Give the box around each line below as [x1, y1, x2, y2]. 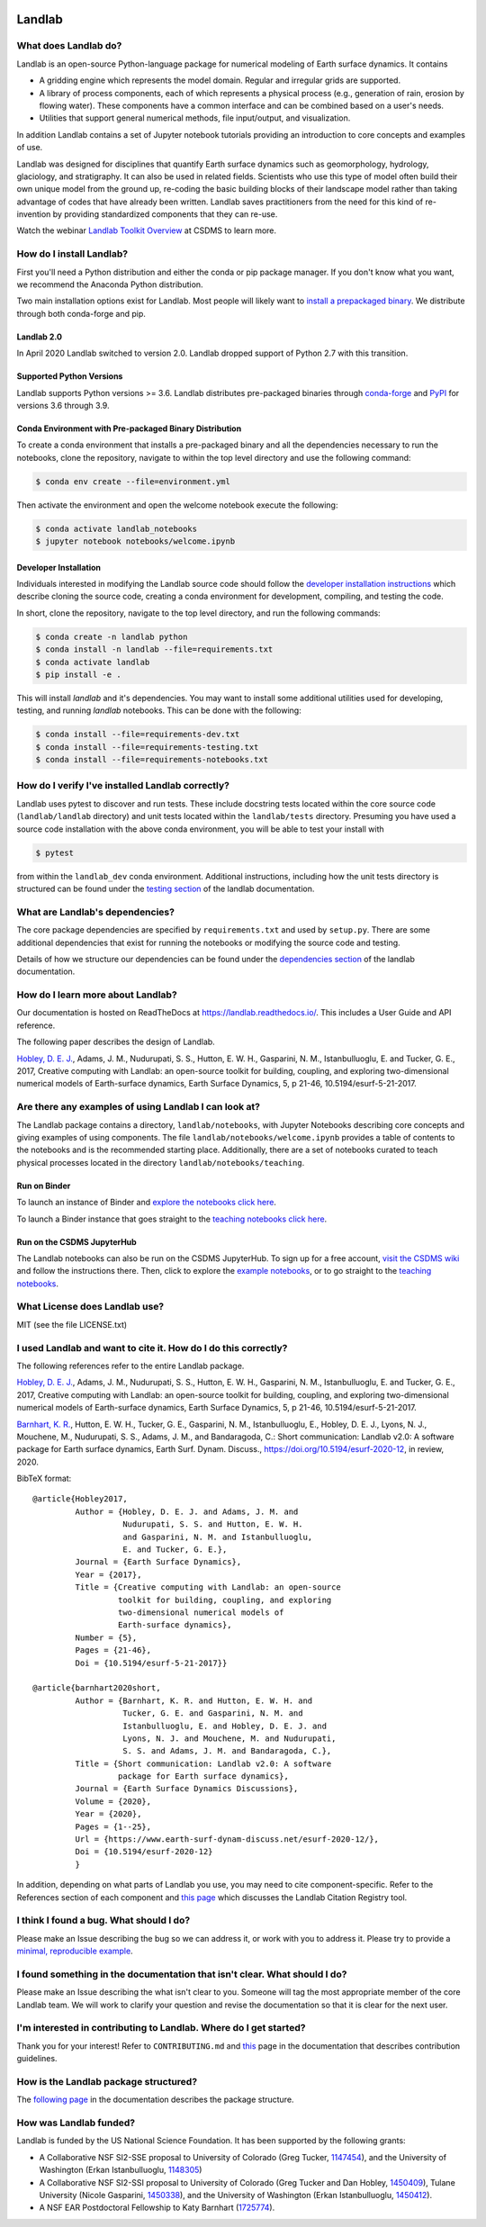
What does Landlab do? [16, 40, 122, 52]
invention [16, 209, 51, 220]
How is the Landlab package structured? [16, 2075, 198, 2087]
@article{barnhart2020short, [32, 1683, 161, 1693]
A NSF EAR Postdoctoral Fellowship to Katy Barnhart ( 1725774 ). [39, 2202, 275, 2213]
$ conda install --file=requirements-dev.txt [35, 729, 240, 740]
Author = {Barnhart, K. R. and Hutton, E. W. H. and [75, 1695, 313, 1706]
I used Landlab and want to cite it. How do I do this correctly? [16, 1341, 288, 1354]
